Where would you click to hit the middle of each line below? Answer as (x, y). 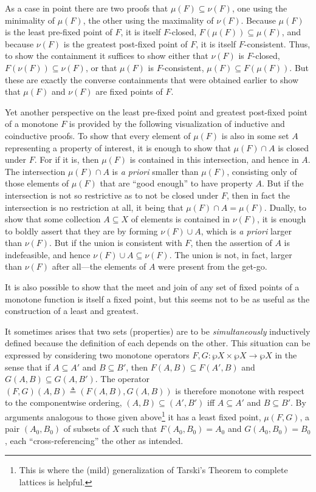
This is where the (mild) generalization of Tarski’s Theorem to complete (153, 470)
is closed (293, 147)
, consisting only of (262, 171)
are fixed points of (129, 91)
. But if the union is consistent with (116, 243)
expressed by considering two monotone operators (97, 355)
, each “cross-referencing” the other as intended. (94, 440)
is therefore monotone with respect (240, 390)
